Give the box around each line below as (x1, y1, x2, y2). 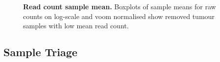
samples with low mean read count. (23, 21, 129, 31)
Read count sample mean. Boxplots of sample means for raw (23, 1, 216, 11)
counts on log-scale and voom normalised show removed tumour (23, 11, 215, 21)
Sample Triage (3, 44, 77, 60)
